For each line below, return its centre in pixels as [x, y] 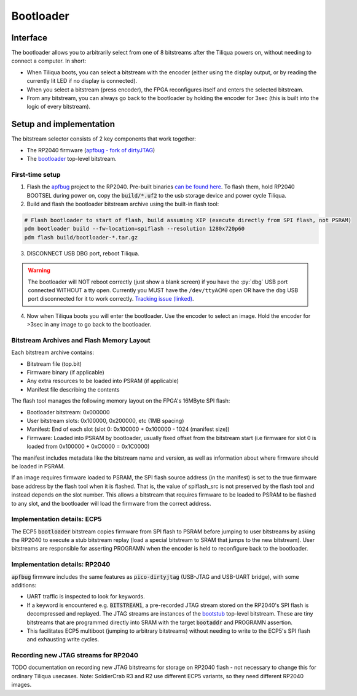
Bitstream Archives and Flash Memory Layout [81, 340]
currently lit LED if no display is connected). [82, 81]
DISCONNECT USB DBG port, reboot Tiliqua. [83, 253]
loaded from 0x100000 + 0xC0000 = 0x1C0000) [88, 447]
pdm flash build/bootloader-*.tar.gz [81, 237]
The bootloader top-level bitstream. [72, 159]
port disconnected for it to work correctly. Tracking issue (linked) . [111, 299]
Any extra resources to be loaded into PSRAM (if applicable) [103, 381]
